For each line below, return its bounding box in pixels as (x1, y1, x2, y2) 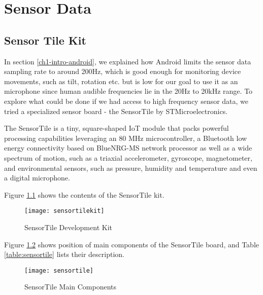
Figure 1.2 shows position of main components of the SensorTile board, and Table (4, 239, 259, 249)
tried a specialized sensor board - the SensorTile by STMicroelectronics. (4, 105, 228, 116)
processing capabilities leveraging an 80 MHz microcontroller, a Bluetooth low (4, 132, 247, 143)
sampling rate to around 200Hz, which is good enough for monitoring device (4, 66, 241, 77)
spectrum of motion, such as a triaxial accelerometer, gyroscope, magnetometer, (4, 152, 252, 163)
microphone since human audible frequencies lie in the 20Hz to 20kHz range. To (4, 86, 253, 96)
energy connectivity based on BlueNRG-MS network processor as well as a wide (4, 142, 252, 153)
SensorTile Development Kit (24, 222, 112, 232)
